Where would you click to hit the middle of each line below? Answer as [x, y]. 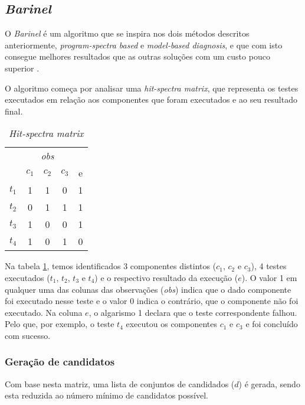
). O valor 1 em [269, 277]
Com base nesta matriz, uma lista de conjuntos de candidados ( [120, 383]
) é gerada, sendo [269, 383]
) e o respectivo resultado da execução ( [166, 277]
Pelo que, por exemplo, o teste [60, 324]
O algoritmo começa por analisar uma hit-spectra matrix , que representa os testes [152, 88]
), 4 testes [269, 266]
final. [14, 111]
